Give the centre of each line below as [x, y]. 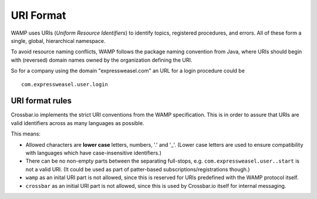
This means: [26, 134]
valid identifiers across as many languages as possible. [77, 123]
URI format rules [41, 101]
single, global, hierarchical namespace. [58, 41]
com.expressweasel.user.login [65, 84]
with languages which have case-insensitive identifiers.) [93, 153]
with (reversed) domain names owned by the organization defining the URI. [102, 60]
